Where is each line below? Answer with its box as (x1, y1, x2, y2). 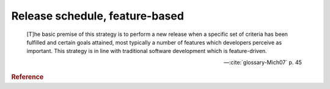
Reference (11, 73, 44, 82)
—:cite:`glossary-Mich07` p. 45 (224, 59, 302, 66)
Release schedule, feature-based (11, 9, 185, 23)
